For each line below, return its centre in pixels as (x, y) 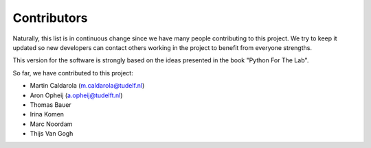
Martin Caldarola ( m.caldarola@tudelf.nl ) (87, 86)
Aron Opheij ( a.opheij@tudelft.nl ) (76, 95)
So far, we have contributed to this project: (73, 73)
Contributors (50, 18)
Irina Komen (47, 114)
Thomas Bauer (50, 104)
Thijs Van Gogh (52, 134)
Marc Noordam (51, 124)
